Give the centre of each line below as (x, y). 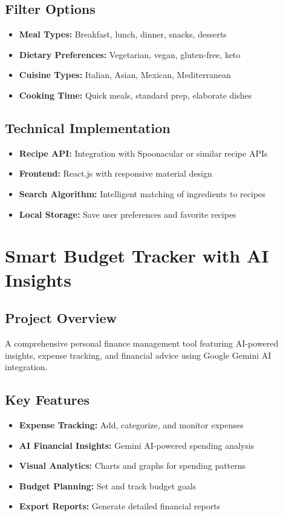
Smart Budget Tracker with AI (137, 256)
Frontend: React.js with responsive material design (115, 173)
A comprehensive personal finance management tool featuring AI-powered (142, 343)
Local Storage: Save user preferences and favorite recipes (128, 214)
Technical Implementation (88, 127)
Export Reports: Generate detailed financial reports (120, 506)
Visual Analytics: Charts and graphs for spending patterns (132, 465)
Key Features (47, 400)
